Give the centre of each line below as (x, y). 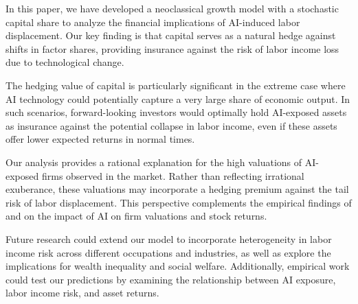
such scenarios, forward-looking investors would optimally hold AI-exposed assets (176, 112)
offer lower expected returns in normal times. (100, 139)
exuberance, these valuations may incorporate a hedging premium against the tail (177, 189)
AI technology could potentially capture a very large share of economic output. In (178, 98)
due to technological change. (65, 62)
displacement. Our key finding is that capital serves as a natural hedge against (171, 35)
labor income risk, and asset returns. (82, 293)
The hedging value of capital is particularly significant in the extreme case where (176, 85)
